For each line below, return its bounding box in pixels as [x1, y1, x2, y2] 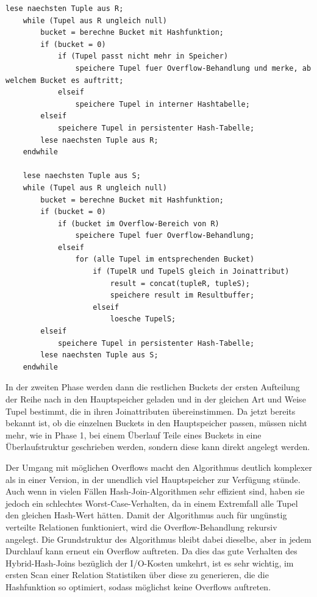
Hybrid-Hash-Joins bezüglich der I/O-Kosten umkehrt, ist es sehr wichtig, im [5, 556, 294, 569]
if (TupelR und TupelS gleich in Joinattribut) [93, 267, 290, 276]
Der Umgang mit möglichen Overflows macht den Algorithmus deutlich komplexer [5, 460, 312, 473]
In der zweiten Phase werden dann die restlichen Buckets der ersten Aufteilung [5, 381, 300, 393]
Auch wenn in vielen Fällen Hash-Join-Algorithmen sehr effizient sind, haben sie [5, 485, 305, 498]
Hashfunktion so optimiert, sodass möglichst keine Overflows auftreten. [5, 580, 271, 593]
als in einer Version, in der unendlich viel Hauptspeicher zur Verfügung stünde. [5, 473, 301, 485]
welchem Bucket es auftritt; [5, 76, 124, 85]
